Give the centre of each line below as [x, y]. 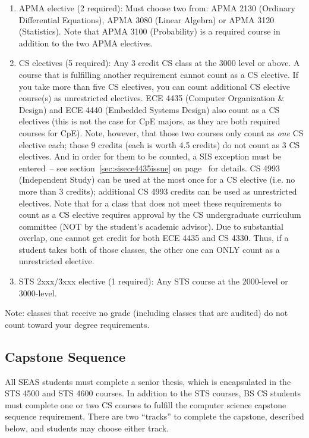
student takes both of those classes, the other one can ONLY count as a [149, 249]
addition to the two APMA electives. [86, 43]
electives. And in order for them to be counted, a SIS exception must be [150, 156]
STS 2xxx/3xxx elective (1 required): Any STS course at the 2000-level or [153, 281]
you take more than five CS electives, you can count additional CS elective [154, 86]
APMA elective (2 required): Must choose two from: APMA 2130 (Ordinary [157, 8]
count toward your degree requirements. [77, 324]
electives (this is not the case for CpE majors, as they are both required [149, 121]
